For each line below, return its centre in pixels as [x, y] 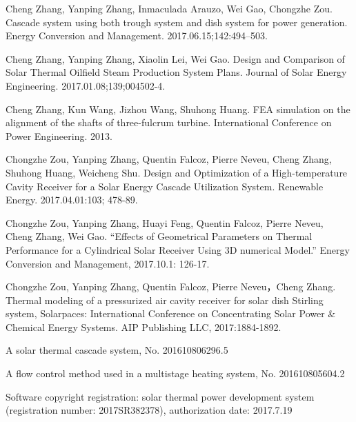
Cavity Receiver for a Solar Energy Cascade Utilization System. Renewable [165, 186]
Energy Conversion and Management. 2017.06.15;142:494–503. [137, 36]
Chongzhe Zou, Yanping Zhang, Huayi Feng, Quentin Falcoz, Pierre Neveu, [165, 222]
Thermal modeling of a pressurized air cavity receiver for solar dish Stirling [165, 300]
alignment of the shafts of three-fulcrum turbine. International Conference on [169, 122]
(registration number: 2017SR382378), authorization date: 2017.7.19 [149, 410]
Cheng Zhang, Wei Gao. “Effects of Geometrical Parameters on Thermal [159, 236]
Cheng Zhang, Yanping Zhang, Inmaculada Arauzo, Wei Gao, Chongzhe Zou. [169, 8]
